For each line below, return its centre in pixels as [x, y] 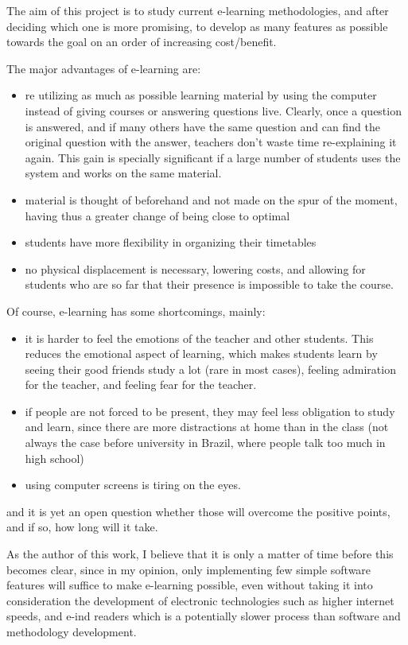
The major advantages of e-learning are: [104, 68]
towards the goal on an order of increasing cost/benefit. [142, 42]
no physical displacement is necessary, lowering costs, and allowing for [195, 268]
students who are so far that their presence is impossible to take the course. [209, 284]
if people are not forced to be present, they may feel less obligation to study [210, 411]
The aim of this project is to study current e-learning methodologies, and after [198, 10]
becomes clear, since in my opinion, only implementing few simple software [189, 569]
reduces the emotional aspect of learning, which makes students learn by [201, 354]
